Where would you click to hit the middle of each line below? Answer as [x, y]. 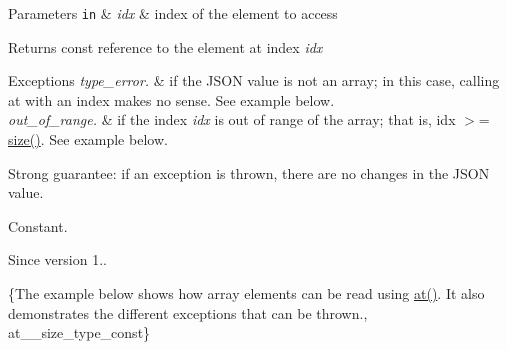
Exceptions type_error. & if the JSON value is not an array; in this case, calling [254, 80]
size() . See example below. [88, 139]
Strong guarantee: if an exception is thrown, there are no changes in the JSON [249, 172]
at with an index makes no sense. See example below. [171, 99]
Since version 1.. [57, 259]
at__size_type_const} [79, 332]
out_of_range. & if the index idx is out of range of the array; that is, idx [232, 119]
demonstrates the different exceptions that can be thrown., [188, 312]
